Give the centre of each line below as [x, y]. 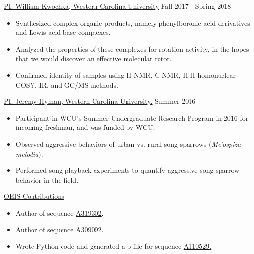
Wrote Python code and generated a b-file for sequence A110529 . [113, 246]
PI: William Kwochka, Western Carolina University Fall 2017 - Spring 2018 [118, 6]
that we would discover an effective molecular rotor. [94, 58]
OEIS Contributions [34, 196]
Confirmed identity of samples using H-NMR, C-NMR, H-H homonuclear [126, 75]
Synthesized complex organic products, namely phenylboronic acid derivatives [133, 22]
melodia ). [29, 153]
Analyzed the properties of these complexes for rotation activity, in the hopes [132, 48]
